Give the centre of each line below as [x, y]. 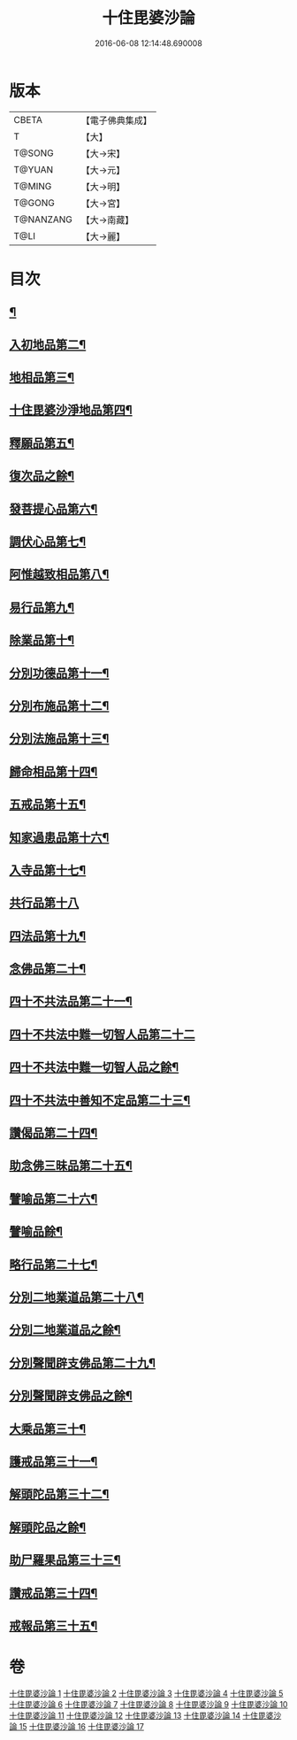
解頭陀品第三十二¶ [59, 1494]
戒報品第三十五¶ [53, 1625]
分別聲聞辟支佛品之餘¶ [71, 1396]
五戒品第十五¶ [48, 805]
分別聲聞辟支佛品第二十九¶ [83, 1363]
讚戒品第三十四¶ [53, 1593]
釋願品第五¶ [42, 443]
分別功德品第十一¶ [59, 673]
